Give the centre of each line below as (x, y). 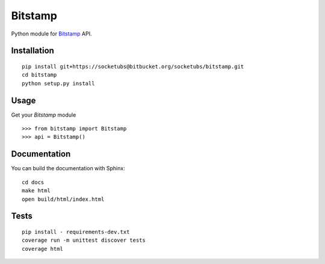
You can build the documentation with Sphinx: (68, 168)
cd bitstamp (39, 75)
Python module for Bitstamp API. (51, 34)
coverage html (42, 249)
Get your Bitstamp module (44, 115)
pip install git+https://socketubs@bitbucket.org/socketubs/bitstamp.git (133, 66)
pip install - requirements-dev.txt (76, 232)
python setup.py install (58, 83)
